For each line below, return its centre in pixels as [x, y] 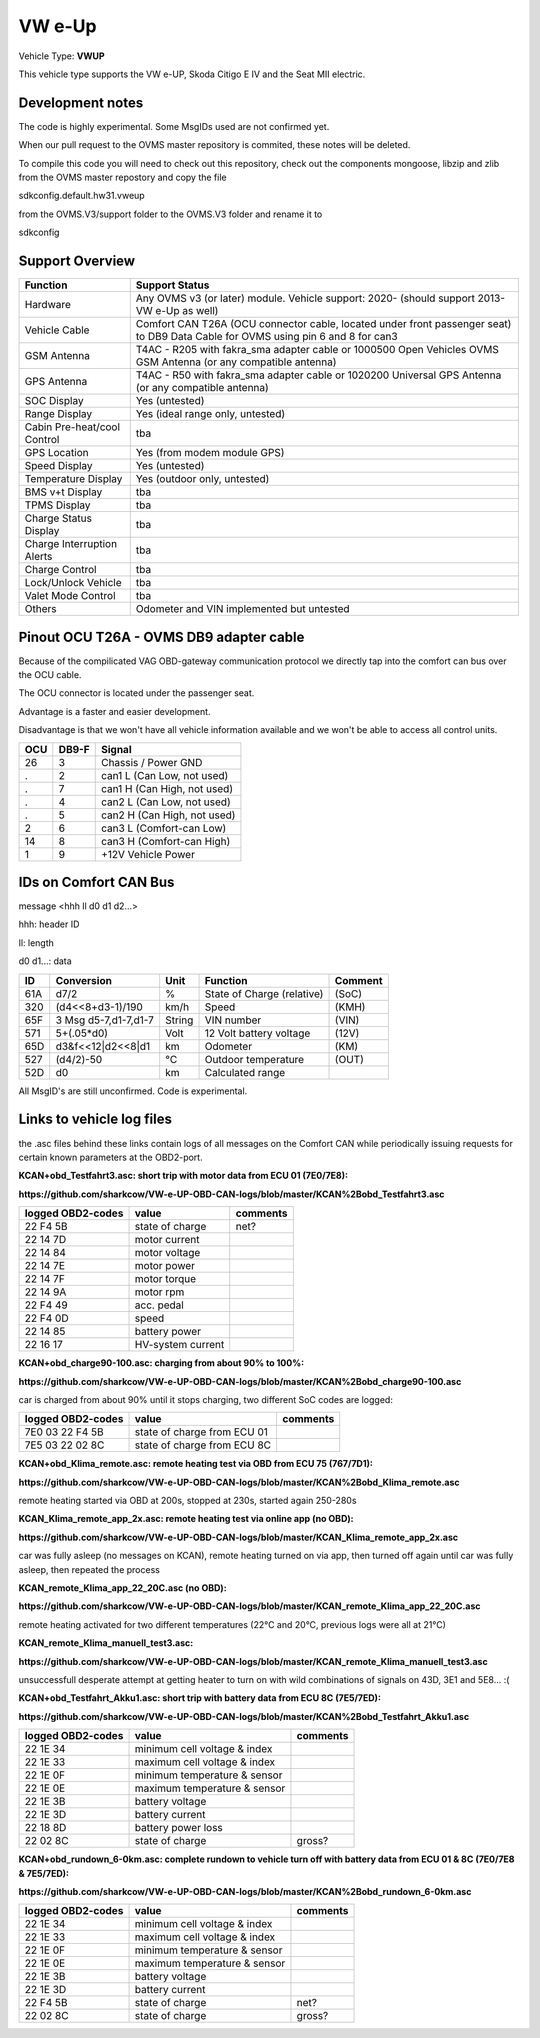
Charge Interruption [71, 544]
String [179, 1020]
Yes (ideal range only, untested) [210, 414]
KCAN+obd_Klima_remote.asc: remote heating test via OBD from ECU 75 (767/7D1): [196, 1464]
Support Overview [76, 261]
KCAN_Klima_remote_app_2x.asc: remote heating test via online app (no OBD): [186, 1519]
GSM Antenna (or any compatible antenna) [236, 362]
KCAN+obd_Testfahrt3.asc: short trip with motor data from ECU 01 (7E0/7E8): [183, 1176]
